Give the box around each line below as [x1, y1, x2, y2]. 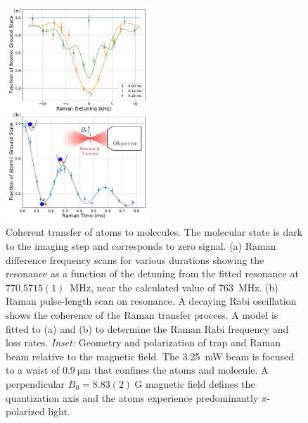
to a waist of [6, 362, 60, 377]
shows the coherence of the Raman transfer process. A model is [6, 308, 278, 322]
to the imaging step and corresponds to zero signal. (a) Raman [6, 239, 276, 253]
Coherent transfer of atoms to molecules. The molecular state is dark [6, 225, 303, 239]
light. [48, 404, 70, 419]
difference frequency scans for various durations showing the [6, 252, 264, 267]
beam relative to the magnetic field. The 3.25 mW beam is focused [6, 348, 295, 363]
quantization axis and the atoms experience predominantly [6, 390, 259, 405]
